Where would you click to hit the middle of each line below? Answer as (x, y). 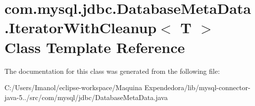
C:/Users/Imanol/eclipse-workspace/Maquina (74, 87)
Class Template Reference (95, 47)
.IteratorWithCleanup (81, 27)
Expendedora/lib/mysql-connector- (197, 87)
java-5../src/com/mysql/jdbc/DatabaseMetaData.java (86, 97)
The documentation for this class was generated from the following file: (112, 71)
